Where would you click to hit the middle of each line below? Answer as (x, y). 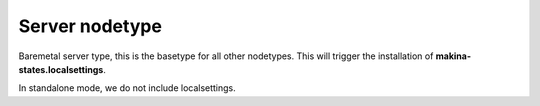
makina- (453, 56)
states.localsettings (61, 69)
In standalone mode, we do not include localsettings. (127, 88)
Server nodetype (90, 26)
